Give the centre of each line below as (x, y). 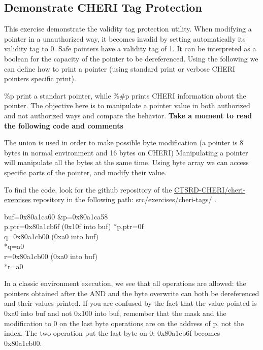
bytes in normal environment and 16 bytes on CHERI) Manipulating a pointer (126, 152)
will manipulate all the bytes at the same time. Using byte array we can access (126, 162)
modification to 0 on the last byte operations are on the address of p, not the (124, 323)
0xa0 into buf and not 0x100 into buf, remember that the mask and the (115, 313)
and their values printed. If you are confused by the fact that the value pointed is (130, 303)
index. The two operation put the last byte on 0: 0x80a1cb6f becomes (112, 333)
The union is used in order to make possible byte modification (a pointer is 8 (124, 142)
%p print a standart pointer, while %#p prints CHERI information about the (125, 95)
